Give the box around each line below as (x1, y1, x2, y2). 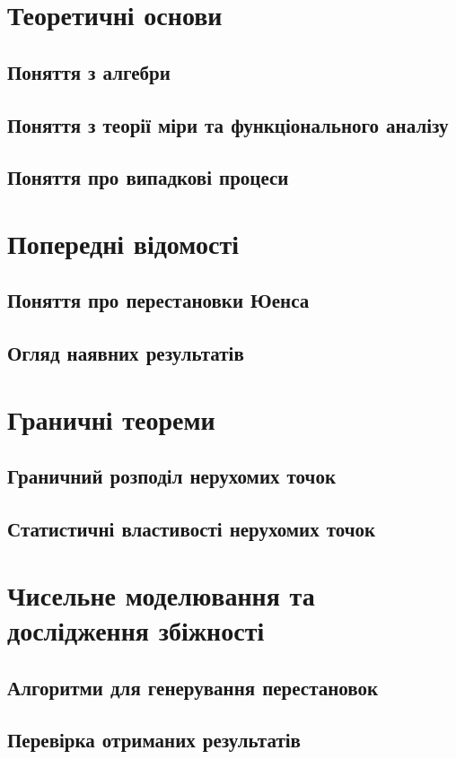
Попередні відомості (7, 224, 239, 261)
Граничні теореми (7, 400, 215, 437)
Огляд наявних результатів (7, 339, 244, 367)
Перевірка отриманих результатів (7, 726, 301, 754)
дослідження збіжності (7, 611, 265, 648)
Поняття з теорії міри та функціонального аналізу (7, 110, 449, 138)
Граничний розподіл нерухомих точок (7, 462, 337, 490)
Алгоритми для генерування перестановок (7, 673, 379, 701)
